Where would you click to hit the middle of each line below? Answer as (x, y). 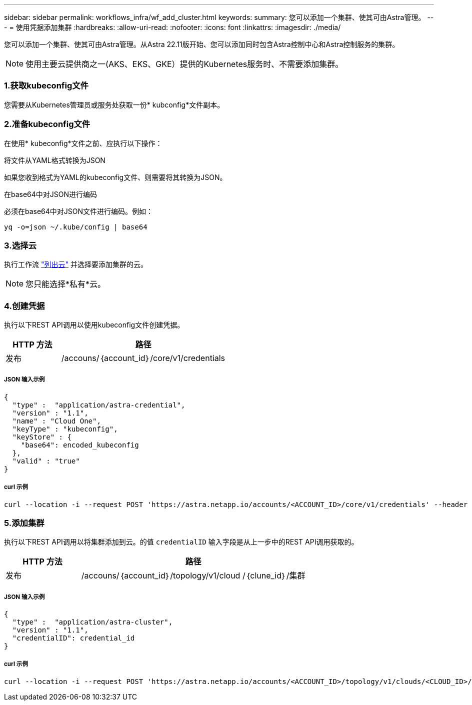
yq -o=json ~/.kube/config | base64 (76, 227)
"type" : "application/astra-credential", (99, 405)
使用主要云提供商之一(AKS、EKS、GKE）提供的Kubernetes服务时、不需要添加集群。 (184, 64)
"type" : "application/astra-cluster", (92, 622)
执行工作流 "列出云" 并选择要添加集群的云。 (76, 264)
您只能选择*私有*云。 (66, 284)
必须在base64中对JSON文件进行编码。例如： (79, 211)
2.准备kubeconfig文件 (47, 124)
